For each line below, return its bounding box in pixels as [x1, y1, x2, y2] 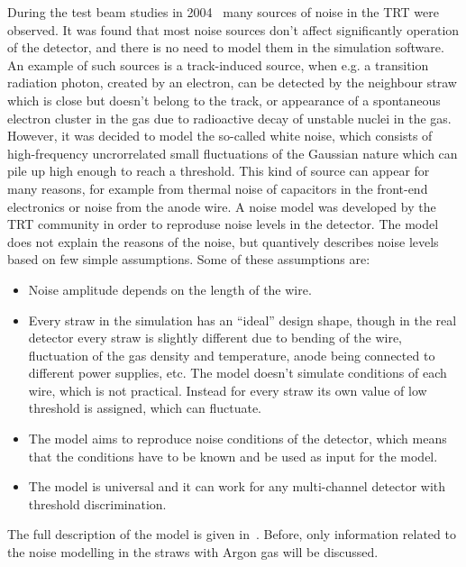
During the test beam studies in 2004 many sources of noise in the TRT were [7, 3, 439, 21]
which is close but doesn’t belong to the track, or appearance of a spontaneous [7, 90, 441, 109]
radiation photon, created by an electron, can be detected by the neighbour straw [7, 73, 457, 92]
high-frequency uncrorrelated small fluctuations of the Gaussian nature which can [7, 143, 458, 162]
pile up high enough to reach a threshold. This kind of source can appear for [7, 161, 430, 180]
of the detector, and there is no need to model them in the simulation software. [7, 38, 444, 57]
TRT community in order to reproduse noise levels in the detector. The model [7, 215, 439, 233]
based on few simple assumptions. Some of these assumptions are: [7, 250, 370, 269]
